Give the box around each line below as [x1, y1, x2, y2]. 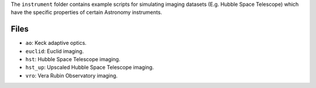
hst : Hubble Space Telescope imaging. [25, 56, 121, 63]
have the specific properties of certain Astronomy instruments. [11, 9, 162, 16]
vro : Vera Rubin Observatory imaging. [25, 72, 118, 79]
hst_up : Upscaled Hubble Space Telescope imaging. [25, 64, 154, 71]
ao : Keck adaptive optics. [25, 40, 87, 47]
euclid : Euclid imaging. [25, 47, 84, 55]
